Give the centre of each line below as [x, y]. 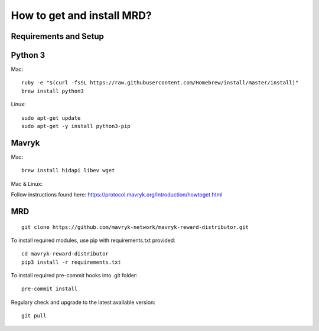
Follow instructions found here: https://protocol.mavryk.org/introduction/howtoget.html [117, 195]
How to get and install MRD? [81, 15]
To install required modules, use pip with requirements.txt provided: [93, 240]
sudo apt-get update [51, 118]
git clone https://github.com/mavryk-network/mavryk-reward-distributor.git [135, 227]
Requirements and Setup [58, 36]
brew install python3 [53, 91]
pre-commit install [50, 289]
